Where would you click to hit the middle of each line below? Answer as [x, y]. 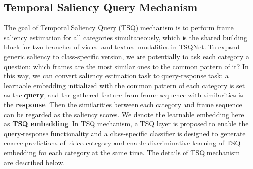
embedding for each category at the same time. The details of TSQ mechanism [122, 152]
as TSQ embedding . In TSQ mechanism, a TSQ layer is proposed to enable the [126, 124]
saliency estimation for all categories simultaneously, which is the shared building [126, 37]
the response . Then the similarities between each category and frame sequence [123, 104]
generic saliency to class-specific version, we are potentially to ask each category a [127, 56]
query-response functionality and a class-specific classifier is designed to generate [125, 133]
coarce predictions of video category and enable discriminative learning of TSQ [122, 143]
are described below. [34, 162]
